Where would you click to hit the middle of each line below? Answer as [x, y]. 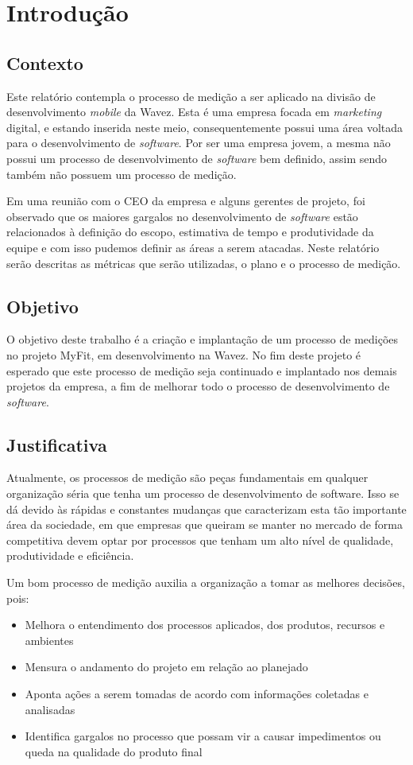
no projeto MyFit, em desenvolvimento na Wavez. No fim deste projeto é [184, 354]
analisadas [50, 709]
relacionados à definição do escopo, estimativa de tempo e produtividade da [190, 232]
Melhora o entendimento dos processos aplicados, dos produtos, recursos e [205, 625]
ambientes [49, 640]
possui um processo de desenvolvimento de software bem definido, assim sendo [197, 158]
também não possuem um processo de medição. [122, 174]
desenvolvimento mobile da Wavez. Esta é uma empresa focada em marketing [194, 112]
